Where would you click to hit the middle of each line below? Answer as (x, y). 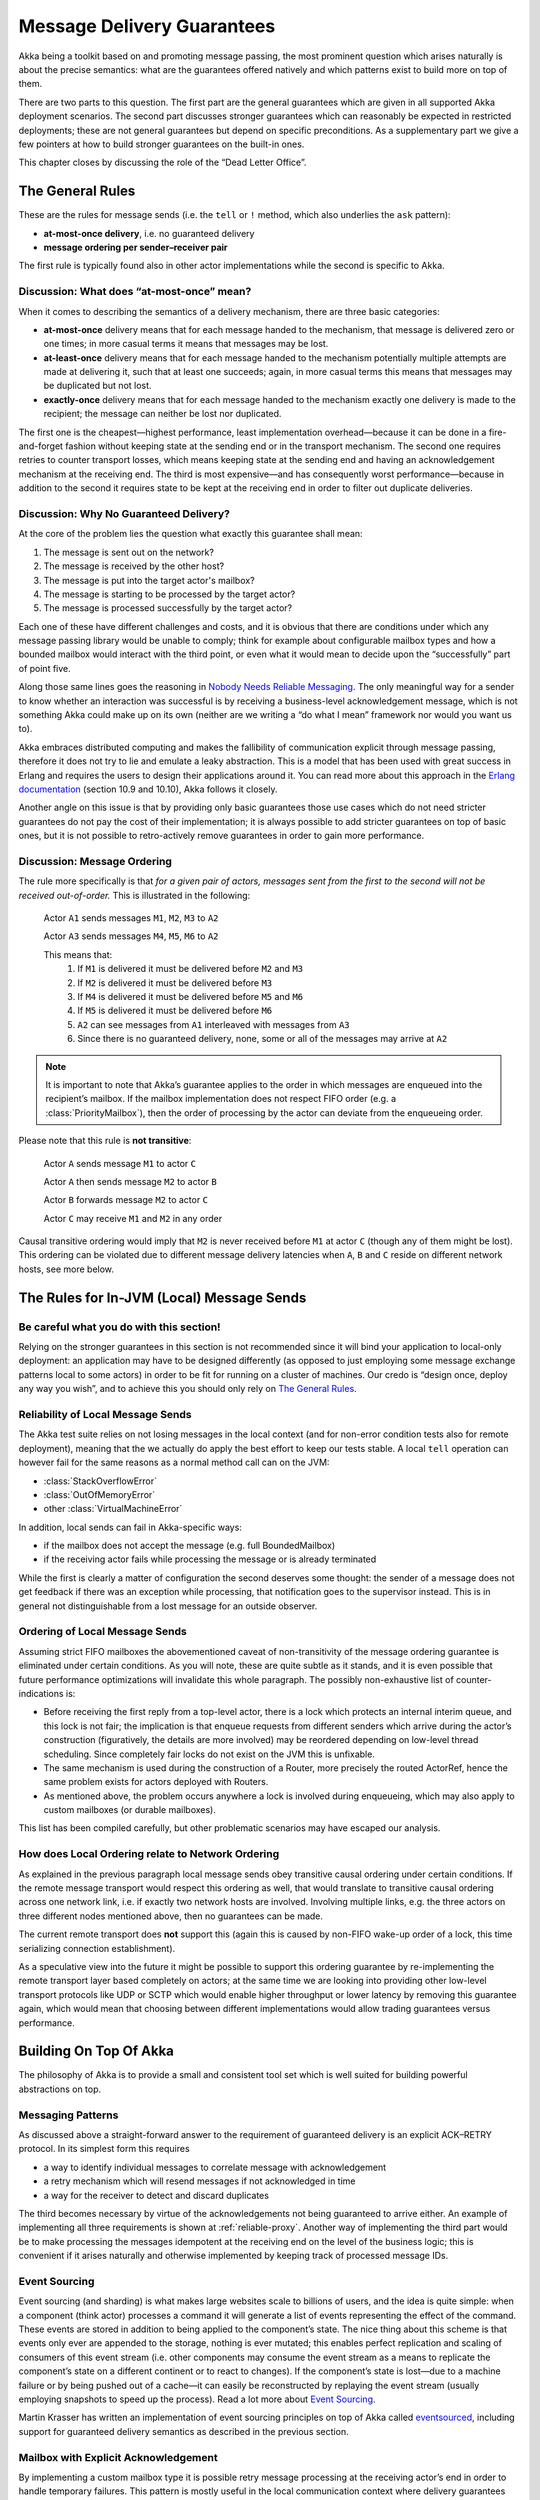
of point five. (45, 668)
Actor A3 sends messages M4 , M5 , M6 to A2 (131, 936)
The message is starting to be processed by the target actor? (169, 594)
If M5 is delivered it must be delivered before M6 (175, 1011)
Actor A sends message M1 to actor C (120, 1163)
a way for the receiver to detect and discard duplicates (156, 2195)
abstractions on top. (60, 2089)
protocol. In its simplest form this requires (104, 2149)
